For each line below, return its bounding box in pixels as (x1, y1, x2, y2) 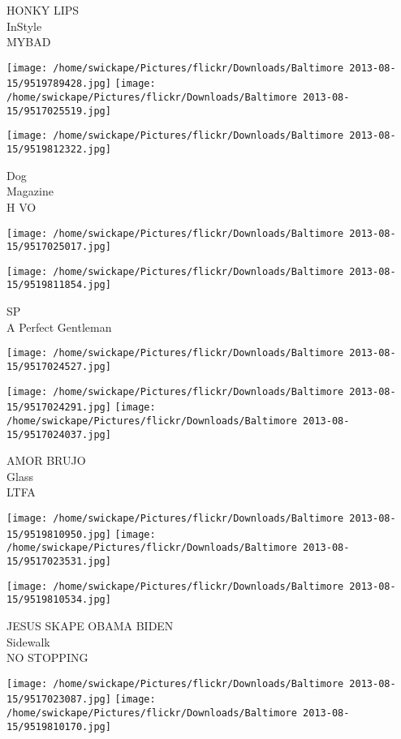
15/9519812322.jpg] (6, 144, 111, 156)
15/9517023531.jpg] (6, 556, 111, 567)
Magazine (6, 183, 54, 200)
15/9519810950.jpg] (6, 528, 111, 540)
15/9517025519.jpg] (6, 105, 111, 117)
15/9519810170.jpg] (6, 720, 111, 733)
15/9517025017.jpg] (6, 241, 111, 253)
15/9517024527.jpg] (6, 360, 111, 372)
